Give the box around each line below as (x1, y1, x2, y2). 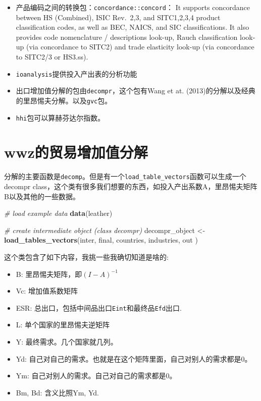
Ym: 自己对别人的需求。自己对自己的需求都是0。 (16, 370, 177, 381)
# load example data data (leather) (4, 208, 113, 218)
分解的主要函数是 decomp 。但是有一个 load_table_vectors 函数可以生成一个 (4, 171, 246, 182)
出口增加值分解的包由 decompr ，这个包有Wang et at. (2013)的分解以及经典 (16, 85, 255, 96)
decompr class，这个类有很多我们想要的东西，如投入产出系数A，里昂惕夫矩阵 (4, 181, 257, 192)
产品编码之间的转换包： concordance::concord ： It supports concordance (16, 2, 250, 12)
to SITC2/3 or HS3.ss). (16, 51, 88, 62)
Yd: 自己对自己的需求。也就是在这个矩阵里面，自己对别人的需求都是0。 (16, 353, 252, 364)
